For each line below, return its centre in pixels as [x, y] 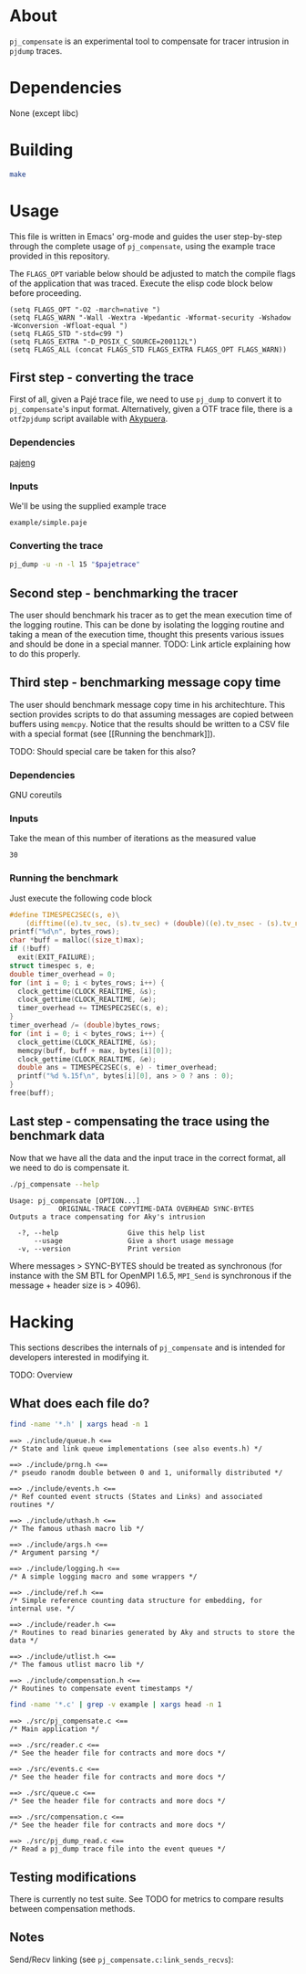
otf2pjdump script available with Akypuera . [89, 419]
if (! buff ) [30, 949]
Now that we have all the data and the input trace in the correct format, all [148, 1157]
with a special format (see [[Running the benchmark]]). [112, 734]
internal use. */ [42, 1609]
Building [41, 150]
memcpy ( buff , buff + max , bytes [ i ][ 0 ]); [95, 1050]
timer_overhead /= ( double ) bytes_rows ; [85, 1025]
